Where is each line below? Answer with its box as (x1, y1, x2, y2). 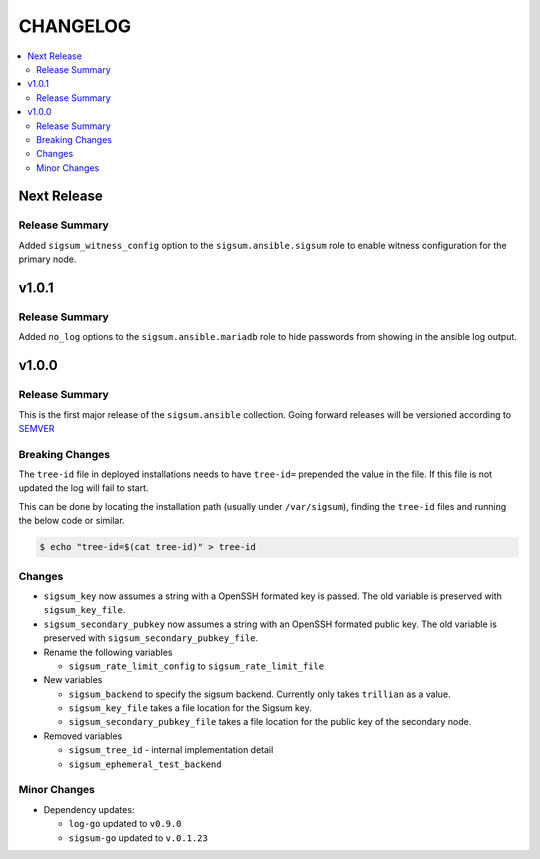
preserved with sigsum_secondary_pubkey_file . (43, 632, 259, 644)
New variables (43, 674, 103, 686)
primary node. (18, 253, 77, 265)
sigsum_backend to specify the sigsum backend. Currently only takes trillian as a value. (68, 688, 451, 700)
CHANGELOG (18, 15, 132, 37)
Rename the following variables (43, 646, 173, 658)
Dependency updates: (43, 803, 135, 815)
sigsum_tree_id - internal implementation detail (68, 744, 274, 756)
